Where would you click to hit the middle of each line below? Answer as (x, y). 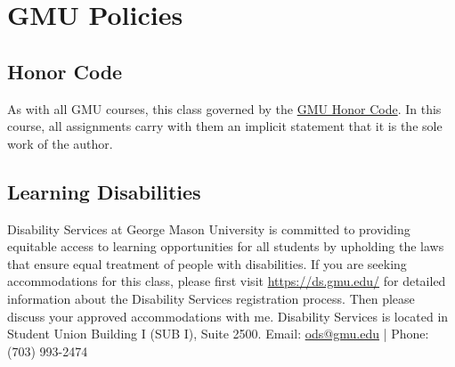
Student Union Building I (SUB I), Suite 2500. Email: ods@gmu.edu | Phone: (218, 334)
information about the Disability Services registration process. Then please (211, 298)
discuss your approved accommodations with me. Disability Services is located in (228, 316)
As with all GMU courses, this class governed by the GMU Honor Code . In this (224, 108)
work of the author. (60, 143)
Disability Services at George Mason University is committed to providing (209, 228)
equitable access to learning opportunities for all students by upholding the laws (226, 246)
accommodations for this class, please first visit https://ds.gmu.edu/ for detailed (227, 281)
